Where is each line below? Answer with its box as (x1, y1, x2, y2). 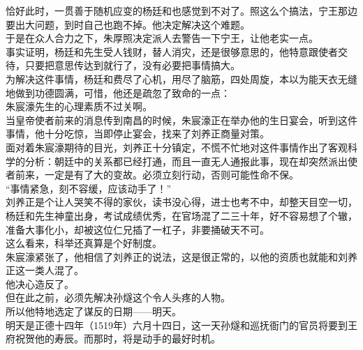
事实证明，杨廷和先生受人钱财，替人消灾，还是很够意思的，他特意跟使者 (6, 44, 338, 59)
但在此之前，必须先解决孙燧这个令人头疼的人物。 (6, 290, 230, 305)
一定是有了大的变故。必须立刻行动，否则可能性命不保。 (44, 167, 299, 182)
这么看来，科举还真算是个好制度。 (6, 236, 162, 250)
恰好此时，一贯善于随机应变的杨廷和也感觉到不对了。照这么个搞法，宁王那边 (6, 3, 357, 17)
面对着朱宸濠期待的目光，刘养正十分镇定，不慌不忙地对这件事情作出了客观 (6, 139, 348, 154)
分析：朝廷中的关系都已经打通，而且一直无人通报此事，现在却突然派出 (24, 153, 348, 168)
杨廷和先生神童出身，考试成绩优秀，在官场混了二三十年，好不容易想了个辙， (6, 208, 357, 222)
